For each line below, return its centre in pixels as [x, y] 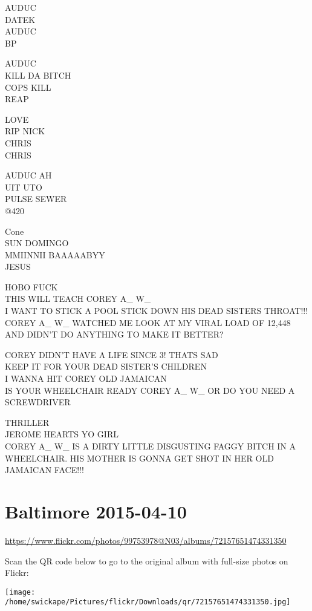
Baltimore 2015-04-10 [96, 511]
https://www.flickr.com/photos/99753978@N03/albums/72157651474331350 [146, 540]
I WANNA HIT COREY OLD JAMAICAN [86, 378]
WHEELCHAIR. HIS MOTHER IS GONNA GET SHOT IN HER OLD [139, 458]
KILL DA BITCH [38, 75]
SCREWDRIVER [38, 402]
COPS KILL [28, 87]
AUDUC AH [28, 175]
